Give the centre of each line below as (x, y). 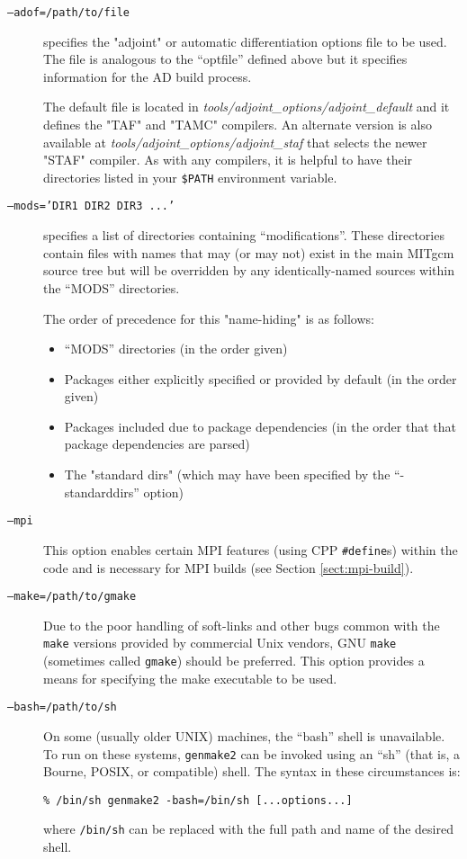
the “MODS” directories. (112, 287)
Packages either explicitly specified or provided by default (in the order (260, 378)
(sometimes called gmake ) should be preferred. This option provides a (234, 661)
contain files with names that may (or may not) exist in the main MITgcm (249, 252)
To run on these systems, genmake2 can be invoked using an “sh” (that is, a (252, 753)
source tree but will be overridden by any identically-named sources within (249, 270)
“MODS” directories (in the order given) (176, 349)
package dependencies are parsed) (157, 444)
